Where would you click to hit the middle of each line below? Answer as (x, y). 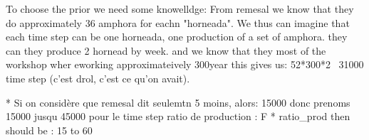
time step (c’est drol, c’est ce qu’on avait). (98, 78)
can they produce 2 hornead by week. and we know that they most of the (166, 50)
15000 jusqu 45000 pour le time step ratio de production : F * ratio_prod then (178, 116)
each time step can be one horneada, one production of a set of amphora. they (177, 37)
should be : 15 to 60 (49, 130)
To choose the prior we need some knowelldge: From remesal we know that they (180, 9)
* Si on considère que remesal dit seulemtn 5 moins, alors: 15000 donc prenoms (178, 102)
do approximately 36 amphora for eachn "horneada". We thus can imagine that (178, 22)
